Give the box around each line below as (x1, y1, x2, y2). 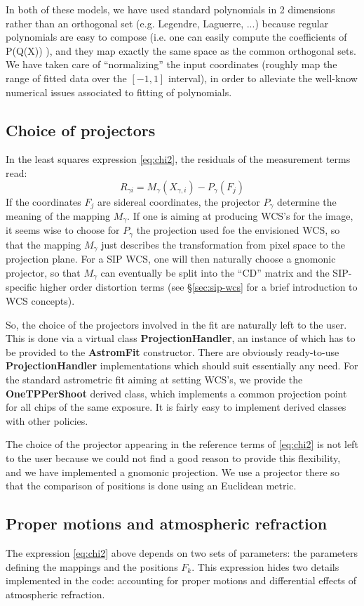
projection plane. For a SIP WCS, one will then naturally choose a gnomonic (6, 251, 336, 266)
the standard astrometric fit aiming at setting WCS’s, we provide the (6, 371, 303, 386)
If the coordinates (6, 194, 81, 209)
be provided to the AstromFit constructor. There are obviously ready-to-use (6, 344, 339, 359)
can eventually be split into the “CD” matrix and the (100, 265, 330, 279)
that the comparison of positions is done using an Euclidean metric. (6, 478, 297, 493)
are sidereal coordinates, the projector (97, 194, 260, 209)
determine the (276, 194, 337, 209)
